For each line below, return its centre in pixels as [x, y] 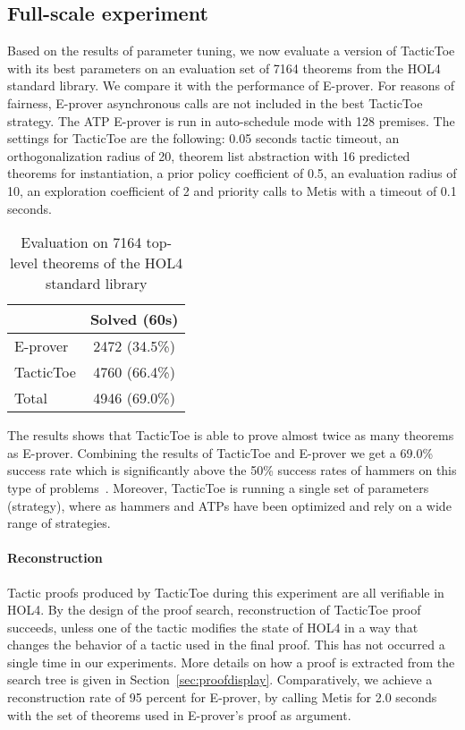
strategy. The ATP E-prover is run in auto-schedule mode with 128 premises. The [231, 120]
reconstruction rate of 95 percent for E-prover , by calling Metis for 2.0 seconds [222, 697]
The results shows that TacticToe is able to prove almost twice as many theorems [231, 435]
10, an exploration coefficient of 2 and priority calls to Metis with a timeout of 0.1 [232, 190]
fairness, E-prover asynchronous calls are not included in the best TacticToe [215, 102]
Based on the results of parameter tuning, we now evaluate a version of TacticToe [231, 51]
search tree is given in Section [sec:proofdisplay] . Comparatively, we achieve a [220, 679]
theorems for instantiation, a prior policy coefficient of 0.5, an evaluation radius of [232, 173]
